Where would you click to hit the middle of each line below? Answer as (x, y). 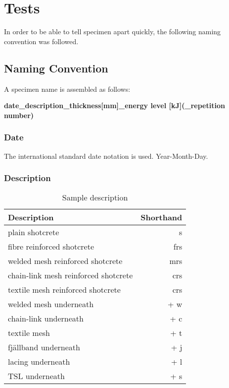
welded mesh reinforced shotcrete (65, 261)
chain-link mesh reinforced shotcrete (70, 275)
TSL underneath (36, 376)
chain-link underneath (46, 319)
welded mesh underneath (51, 304)
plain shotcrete (34, 232)
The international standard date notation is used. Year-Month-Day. (106, 156)
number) (19, 115)
